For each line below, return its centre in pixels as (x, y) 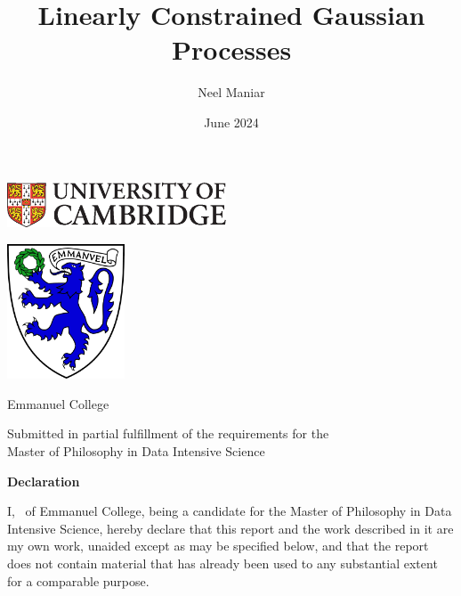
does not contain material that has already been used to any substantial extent (222, 563)
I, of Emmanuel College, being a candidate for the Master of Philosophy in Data (230, 511)
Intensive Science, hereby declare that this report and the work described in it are (230, 528)
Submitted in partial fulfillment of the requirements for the (168, 433)
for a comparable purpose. (78, 580)
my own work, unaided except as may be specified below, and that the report (218, 546)
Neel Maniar (231, 92)
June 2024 (231, 122)
